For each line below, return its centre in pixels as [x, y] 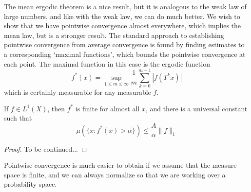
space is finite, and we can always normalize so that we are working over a [115, 174]
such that [18, 118]
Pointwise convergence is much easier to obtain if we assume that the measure [120, 165]
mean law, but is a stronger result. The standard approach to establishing [114, 35]
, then [56, 108]
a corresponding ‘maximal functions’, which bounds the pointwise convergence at [125, 54]
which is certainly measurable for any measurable [77, 92]
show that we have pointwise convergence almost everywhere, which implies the [123, 26]
